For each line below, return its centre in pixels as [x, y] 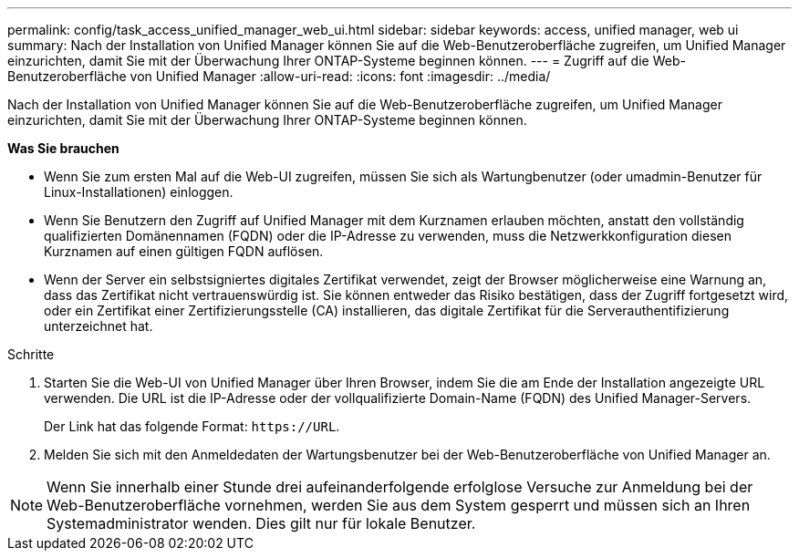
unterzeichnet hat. [99, 326]
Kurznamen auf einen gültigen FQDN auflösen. [184, 251]
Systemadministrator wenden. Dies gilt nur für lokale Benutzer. [261, 523]
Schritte [31, 354]
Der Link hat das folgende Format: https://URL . [192, 426]
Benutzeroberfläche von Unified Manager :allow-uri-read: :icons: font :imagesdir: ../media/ [279, 76]
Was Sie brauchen [63, 148]
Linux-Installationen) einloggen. [139, 192]
